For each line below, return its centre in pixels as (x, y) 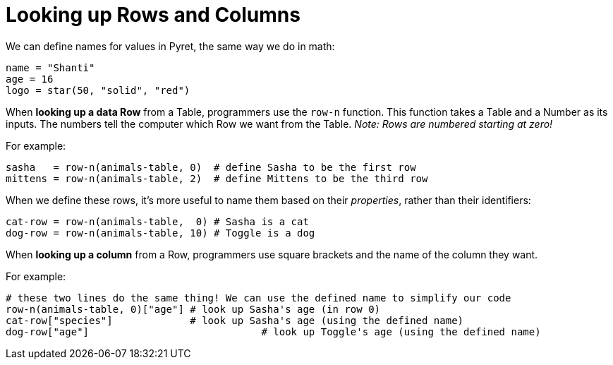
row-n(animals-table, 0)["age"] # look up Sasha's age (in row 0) (193, 309)
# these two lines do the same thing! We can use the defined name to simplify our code (259, 298)
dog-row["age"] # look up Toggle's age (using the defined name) (273, 331)
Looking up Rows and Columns (153, 15)
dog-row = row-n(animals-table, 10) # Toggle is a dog (160, 233)
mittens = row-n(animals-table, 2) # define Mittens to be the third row (217, 178)
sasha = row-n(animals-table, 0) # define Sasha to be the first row (211, 167)
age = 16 (30, 79)
